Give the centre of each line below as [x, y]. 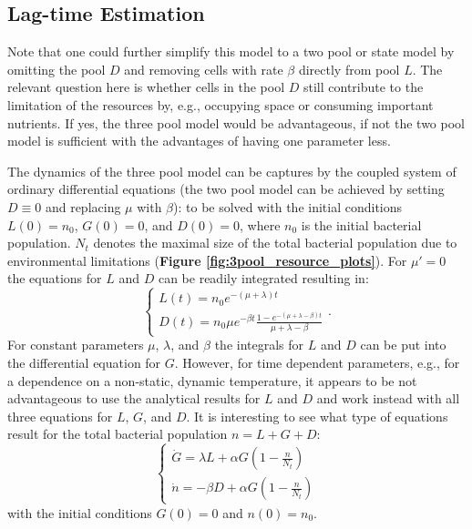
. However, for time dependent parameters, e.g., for [317, 362]
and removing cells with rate [204, 69]
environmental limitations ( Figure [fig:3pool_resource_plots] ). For [207, 260]
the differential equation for [84, 362]
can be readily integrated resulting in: [263, 278]
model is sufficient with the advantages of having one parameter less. [199, 141]
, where [260, 224]
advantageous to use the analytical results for [134, 398]
